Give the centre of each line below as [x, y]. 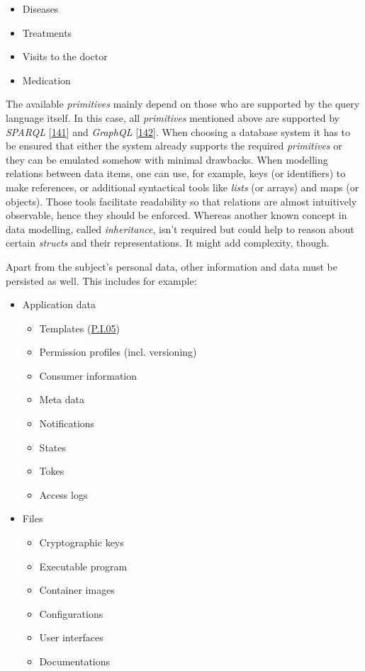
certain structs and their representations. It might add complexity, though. [168, 243]
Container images [77, 590]
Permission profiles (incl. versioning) [118, 352]
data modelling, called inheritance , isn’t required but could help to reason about [180, 229]
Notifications [67, 423]
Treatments [47, 32]
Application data [59, 304]
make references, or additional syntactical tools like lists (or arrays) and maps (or [182, 187]
